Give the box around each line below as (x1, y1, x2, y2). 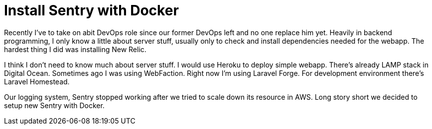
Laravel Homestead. (4, 77, 70, 86)
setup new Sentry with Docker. (4, 101, 105, 110)
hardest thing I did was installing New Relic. (4, 45, 146, 54)
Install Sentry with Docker (4, 2, 179, 19)
